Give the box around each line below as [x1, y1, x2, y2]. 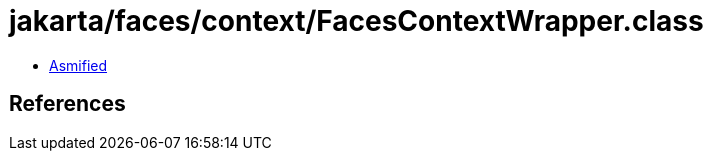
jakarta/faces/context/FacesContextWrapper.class [9, 4, 704, 38]
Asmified [49, 56, 108, 74]
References [9, 91, 126, 117]
